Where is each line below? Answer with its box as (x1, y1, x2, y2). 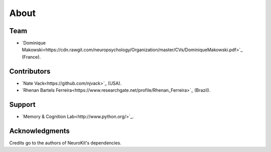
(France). (22, 54, 41, 60)
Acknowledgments (9, 126, 70, 135)
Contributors (9, 67, 51, 75)
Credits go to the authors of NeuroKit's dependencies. (9, 139, 121, 145)
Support (9, 100, 36, 109)
